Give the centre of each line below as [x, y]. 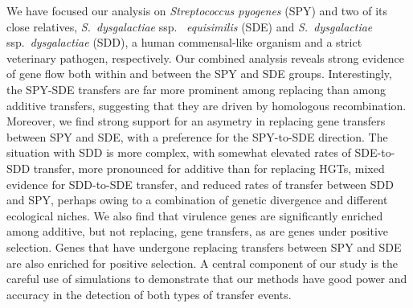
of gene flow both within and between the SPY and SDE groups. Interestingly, [199, 74]
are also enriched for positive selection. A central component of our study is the [202, 263]
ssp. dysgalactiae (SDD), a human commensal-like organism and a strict [184, 42]
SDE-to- [375, 152]
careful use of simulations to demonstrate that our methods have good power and [207, 279]
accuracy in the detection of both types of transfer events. [149, 294]
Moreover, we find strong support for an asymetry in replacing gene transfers [196, 121]
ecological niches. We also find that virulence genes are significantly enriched [195, 215]
